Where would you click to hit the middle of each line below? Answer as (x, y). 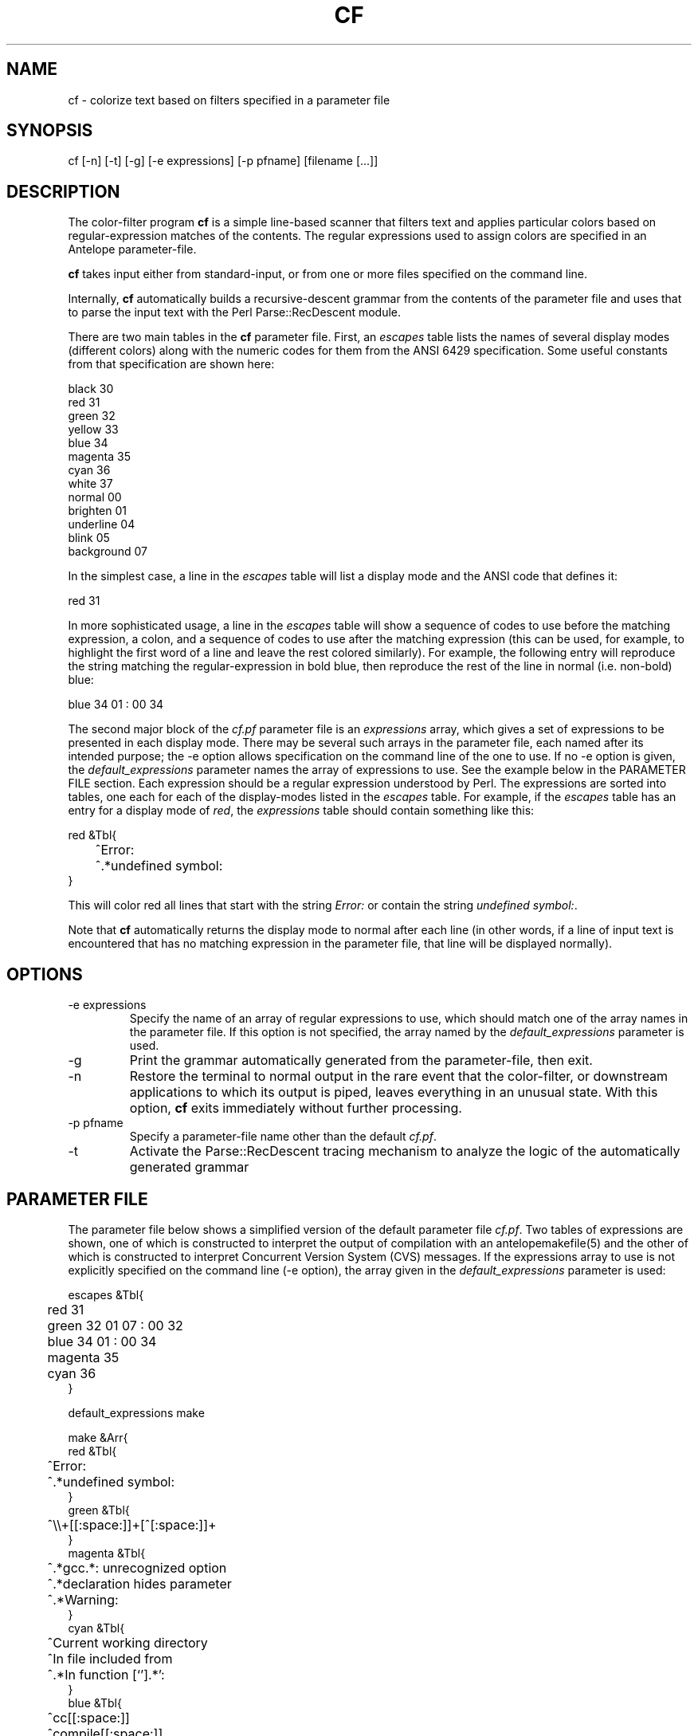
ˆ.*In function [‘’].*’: (106, 1674)
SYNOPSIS (50, 131)
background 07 (108, 552)
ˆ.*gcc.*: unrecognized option (137, 1567)
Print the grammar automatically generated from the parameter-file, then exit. (361, 1060)
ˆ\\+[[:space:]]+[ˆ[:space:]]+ (132, 1524)
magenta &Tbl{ (107, 1553)
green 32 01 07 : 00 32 (115, 1325)
